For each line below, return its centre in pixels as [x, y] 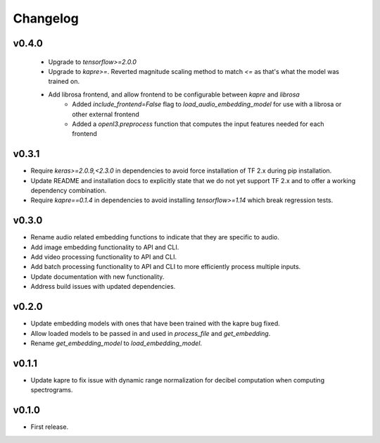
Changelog [46, 18]
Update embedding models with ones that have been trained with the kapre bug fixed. [156, 323]
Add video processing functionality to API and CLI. [104, 257]
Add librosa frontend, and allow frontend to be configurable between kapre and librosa [174, 94]
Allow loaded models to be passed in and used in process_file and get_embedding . [151, 333]
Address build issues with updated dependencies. [103, 287]
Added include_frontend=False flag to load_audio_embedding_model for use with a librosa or [207, 104]
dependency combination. [69, 190]
